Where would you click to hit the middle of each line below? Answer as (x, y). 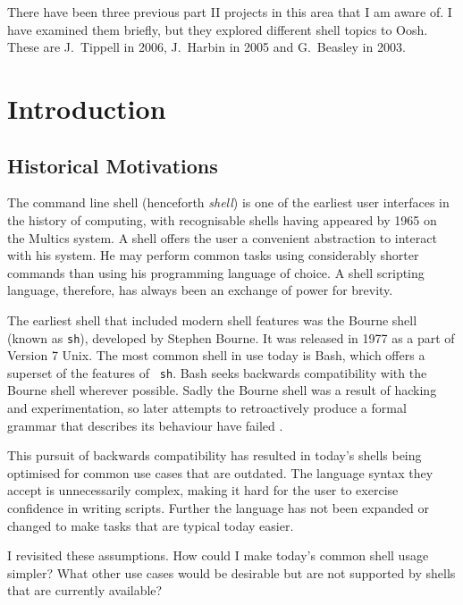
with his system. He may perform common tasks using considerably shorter (213, 255)
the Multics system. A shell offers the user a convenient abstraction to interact (222, 237)
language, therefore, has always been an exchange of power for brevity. (200, 290)
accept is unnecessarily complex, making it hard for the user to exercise (203, 490)
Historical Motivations (113, 165)
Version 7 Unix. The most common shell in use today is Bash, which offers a (216, 355)
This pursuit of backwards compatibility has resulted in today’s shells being (215, 455)
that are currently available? (85, 590)
